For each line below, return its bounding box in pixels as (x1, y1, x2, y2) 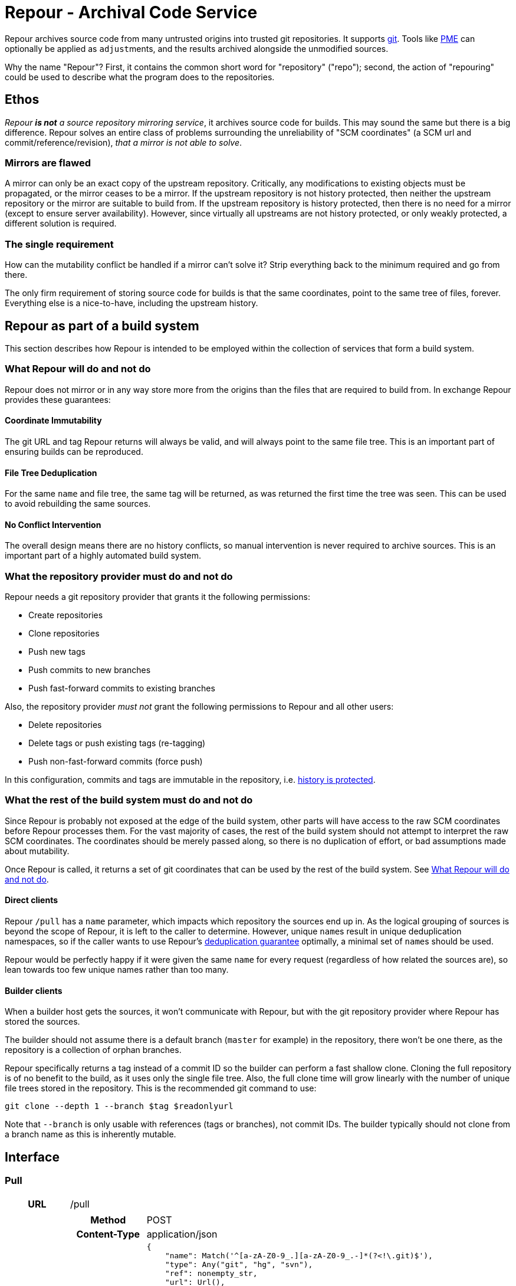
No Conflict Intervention (5, 519, 101, 530)
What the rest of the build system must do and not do (5, 794, 253, 806)
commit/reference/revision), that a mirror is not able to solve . (5, 137, 242, 147)
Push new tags (28, 647, 86, 657)
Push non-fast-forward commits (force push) (28, 756, 203, 767)
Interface (5, 1149, 60, 1164)
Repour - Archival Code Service (5, 2, 258, 22)
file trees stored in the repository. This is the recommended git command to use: (5, 1083, 317, 1094)
